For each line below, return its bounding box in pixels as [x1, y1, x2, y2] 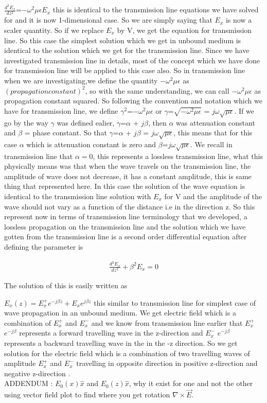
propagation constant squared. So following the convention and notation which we [4, 95, 262, 106]
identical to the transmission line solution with [4, 191, 151, 202]
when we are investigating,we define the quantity [4, 75, 158, 85]
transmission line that [4, 150, 73, 161]
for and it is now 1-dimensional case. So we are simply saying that [4, 14, 212, 25]
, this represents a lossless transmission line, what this [93, 150, 263, 161]
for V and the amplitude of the [164, 191, 262, 202]
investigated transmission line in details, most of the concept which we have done [4, 55, 260, 65]
